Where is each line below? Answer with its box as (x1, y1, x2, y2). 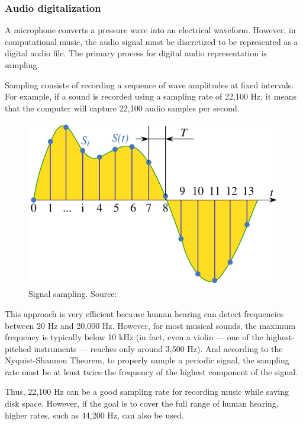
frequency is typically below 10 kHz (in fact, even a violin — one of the (5, 331, 263, 343)
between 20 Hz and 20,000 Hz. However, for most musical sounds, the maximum (5, 319, 296, 331)
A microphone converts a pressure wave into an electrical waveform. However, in (5, 24, 296, 36)
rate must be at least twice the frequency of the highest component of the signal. (5, 365, 298, 378)
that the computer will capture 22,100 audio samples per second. (5, 101, 240, 114)
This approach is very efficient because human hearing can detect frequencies (5, 307, 284, 319)
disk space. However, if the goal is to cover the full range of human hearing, (5, 397, 279, 410)
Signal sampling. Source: (28, 287, 117, 300)
